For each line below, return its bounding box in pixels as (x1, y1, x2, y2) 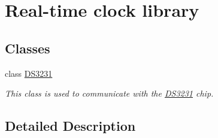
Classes (5, 38, 50, 57)
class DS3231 (5, 67, 53, 79)
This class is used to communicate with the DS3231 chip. (5, 87, 214, 100)
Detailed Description (5, 116, 136, 135)
